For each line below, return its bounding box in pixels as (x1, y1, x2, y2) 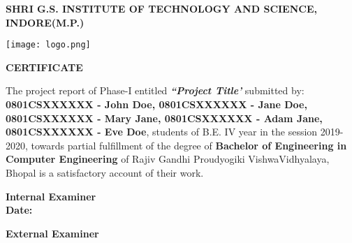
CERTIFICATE (6, 59, 83, 74)
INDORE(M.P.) (6, 15, 85, 29)
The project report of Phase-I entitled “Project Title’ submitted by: (6, 83, 305, 98)
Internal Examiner (6, 189, 96, 203)
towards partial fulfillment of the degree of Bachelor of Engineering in (31, 138, 347, 152)
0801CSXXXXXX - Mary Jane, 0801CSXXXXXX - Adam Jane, (6, 110, 323, 125)
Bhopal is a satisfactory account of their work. (6, 165, 204, 179)
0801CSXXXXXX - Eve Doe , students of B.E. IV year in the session (6, 124, 318, 139)
